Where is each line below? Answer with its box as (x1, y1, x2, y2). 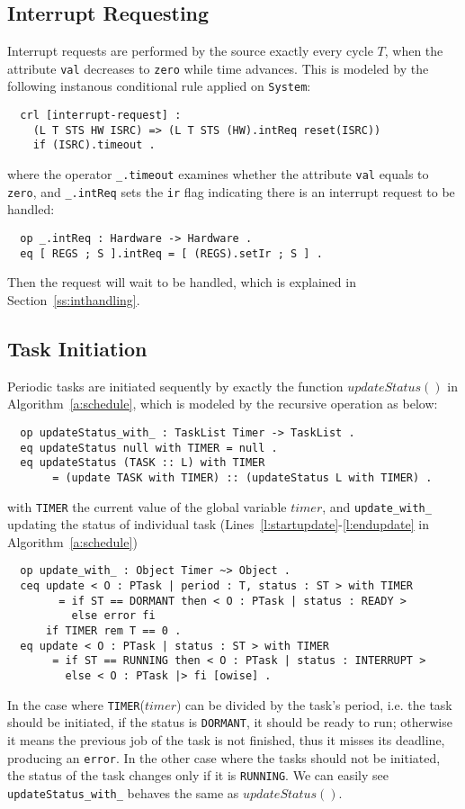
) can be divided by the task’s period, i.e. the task (176, 695, 452, 714)
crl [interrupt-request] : (20, 109, 182, 122)
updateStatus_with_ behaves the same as (7, 783, 239, 802)
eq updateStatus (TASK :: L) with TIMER (20, 456, 265, 470)
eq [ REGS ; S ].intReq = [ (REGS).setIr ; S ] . (20, 247, 323, 260)
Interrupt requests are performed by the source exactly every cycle (7, 41, 373, 60)
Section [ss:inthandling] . (7, 290, 140, 309)
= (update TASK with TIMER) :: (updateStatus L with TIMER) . (52, 471, 433, 484)
